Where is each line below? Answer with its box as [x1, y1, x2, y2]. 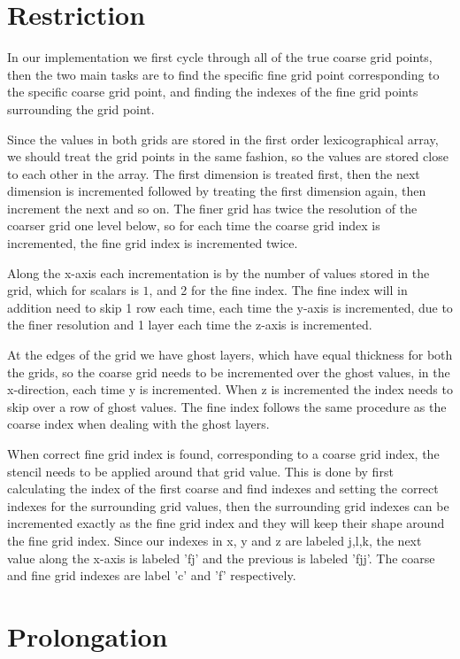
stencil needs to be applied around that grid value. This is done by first [7, 461, 394, 480]
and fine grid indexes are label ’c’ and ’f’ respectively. [7, 566, 296, 585]
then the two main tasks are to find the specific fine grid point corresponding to [7, 65, 440, 83]
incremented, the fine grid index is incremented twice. [7, 234, 298, 252]
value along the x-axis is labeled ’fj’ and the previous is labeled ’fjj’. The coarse [7, 548, 435, 567]
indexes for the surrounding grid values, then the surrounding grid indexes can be [7, 496, 449, 515]
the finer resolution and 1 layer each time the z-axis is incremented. [7, 315, 372, 334]
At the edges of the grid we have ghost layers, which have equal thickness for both [7, 345, 453, 364]
